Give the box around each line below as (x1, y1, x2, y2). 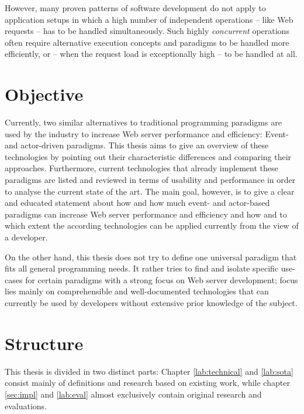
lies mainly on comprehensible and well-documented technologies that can (5, 285, 269, 297)
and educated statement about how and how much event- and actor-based (5, 196, 270, 209)
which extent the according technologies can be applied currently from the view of (5, 219, 299, 232)
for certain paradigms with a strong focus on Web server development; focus (25, 273, 298, 286)
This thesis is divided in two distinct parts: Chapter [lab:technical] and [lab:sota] (5, 365, 293, 377)
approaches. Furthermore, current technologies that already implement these (5, 162, 278, 174)
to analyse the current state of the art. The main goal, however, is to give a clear (5, 185, 295, 197)
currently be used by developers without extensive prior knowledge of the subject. (5, 297, 298, 308)
